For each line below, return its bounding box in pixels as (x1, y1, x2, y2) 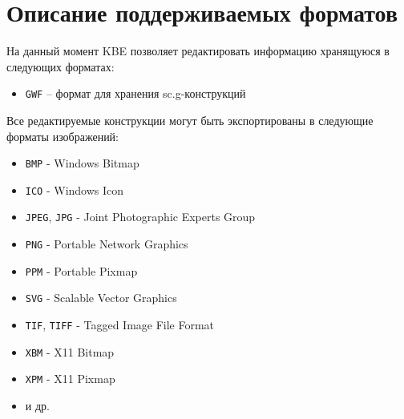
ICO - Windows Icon (25, 181, 124, 198)
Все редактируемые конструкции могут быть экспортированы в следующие (6, 111, 374, 128)
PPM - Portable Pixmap (25, 262, 138, 279)
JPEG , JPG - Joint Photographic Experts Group (25, 208, 256, 225)
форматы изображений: (6, 127, 119, 144)
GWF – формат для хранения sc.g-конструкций (25, 85, 246, 102)
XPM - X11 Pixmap (25, 370, 115, 387)
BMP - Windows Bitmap (25, 155, 139, 171)
